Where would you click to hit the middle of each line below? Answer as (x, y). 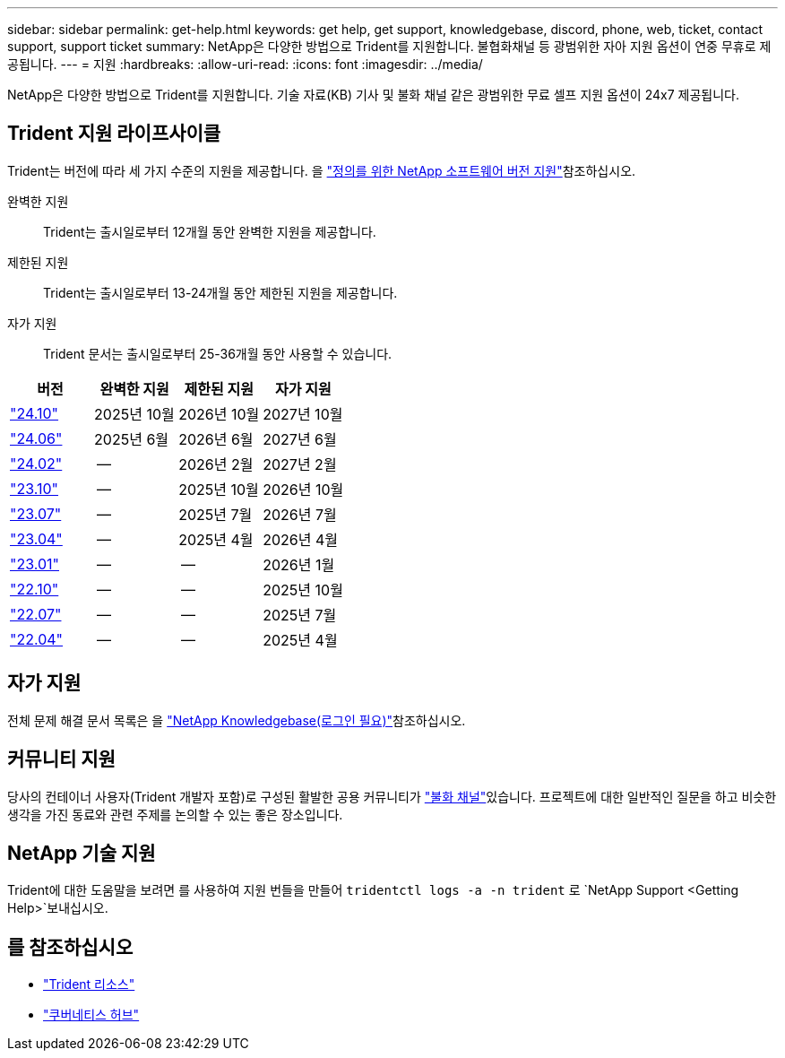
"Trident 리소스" (89, 984)
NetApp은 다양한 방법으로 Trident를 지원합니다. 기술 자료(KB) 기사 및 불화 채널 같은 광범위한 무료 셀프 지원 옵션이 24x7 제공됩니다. (373, 95)
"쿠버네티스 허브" (91, 1015)
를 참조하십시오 (70, 947)
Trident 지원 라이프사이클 (114, 134)
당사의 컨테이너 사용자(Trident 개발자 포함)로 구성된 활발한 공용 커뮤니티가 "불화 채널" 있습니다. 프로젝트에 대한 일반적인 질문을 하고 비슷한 (392, 796)
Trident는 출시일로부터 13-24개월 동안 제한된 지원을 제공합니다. (220, 292)
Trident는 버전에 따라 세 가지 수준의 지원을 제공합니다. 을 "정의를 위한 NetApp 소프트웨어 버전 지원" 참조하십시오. (322, 170)
